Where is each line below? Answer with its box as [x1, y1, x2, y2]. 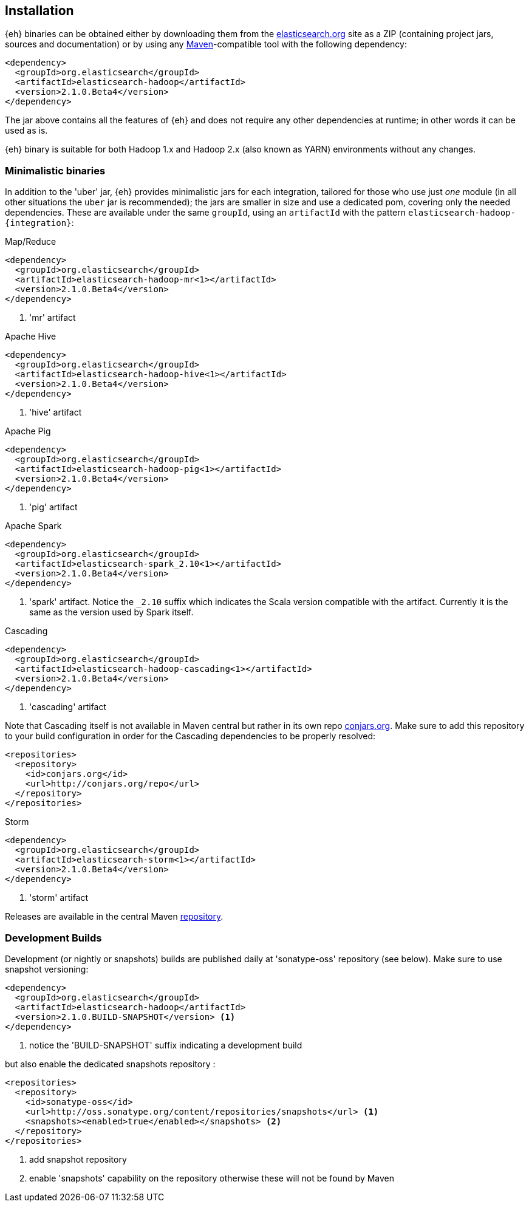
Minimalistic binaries [5, 164, 106, 177]
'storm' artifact [29, 892, 89, 903]
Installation [5, 3, 74, 18]
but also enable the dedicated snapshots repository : [5, 1058, 216, 1069]
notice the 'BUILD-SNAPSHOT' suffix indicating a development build [29, 1039, 302, 1050]
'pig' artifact [29, 502, 78, 513]
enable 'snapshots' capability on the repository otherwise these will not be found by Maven [29, 1172, 395, 1183]
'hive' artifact [29, 407, 82, 418]
